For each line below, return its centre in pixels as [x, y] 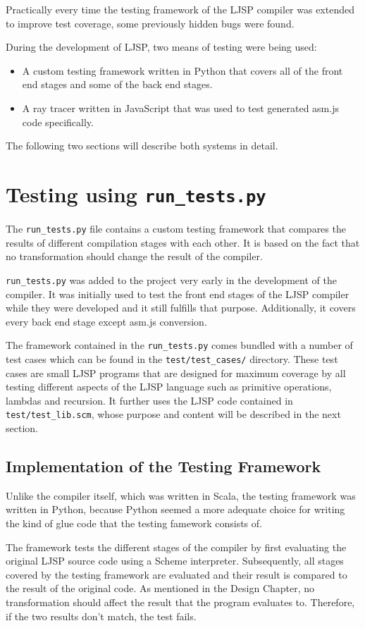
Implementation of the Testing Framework [163, 466]
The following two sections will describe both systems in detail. [142, 146]
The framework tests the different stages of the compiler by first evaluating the [176, 547]
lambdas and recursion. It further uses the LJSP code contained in [149, 400]
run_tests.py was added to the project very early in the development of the [171, 279]
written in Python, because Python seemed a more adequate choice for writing [175, 509]
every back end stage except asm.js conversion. [106, 321]
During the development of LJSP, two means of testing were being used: [161, 47]
